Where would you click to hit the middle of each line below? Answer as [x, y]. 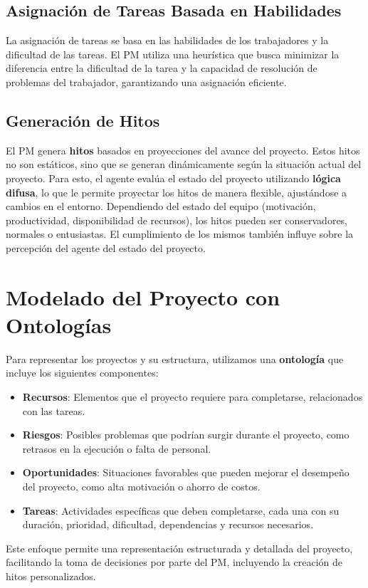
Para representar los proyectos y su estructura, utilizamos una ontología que [175, 358]
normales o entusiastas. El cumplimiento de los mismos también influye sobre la [180, 234]
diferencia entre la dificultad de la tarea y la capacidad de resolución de [162, 68]
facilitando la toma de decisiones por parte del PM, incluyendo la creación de [174, 562]
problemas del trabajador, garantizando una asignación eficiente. [146, 82]
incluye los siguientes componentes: [82, 373]
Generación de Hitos [83, 120]
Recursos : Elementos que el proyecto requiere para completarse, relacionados [193, 397]
